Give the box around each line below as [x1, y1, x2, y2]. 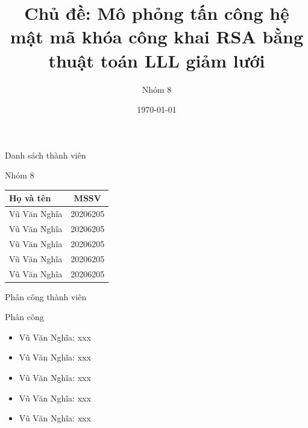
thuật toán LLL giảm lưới [48, 48, 265, 72]
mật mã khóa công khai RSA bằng [10, 24, 304, 49]
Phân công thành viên [5, 290, 87, 303]
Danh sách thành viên [5, 148, 86, 161]
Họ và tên [9, 192, 51, 204]
